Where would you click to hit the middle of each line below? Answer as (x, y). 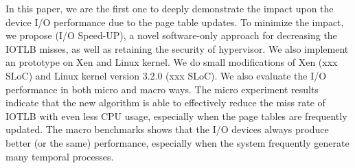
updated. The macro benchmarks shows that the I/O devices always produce (167, 129)
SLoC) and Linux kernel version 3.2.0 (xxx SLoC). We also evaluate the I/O (166, 75)
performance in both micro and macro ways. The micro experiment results (162, 89)
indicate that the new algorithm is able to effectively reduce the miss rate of (165, 103)
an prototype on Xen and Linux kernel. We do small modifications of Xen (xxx (172, 62)
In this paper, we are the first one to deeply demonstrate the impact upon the (170, 8)
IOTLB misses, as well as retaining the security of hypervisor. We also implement (177, 48)
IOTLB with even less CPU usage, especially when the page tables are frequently (176, 116)
